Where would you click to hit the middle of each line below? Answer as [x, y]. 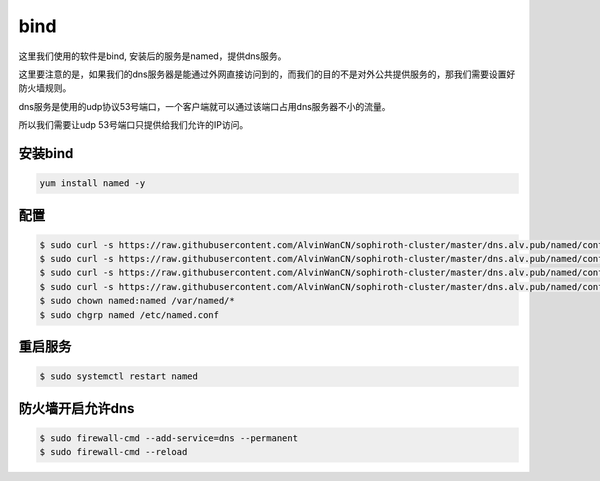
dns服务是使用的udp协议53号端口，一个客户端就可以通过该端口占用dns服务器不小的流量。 [204, 106]
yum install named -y [92, 183]
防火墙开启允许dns [76, 408]
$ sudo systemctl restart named [119, 376]
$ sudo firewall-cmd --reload [113, 452]
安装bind [46, 153]
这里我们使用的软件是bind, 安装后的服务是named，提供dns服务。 [152, 56]
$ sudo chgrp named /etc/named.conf [129, 314]
